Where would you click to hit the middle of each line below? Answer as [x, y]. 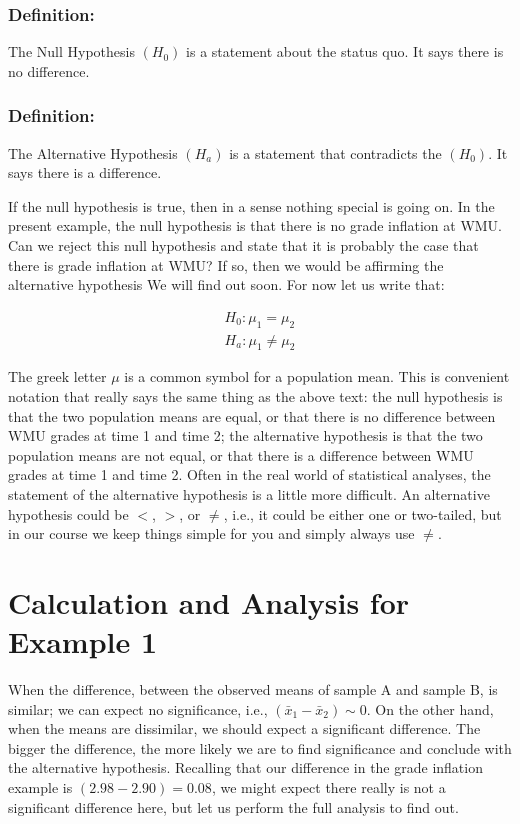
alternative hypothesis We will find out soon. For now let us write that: [226, 284]
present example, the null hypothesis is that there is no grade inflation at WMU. [255, 225]
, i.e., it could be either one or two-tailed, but [362, 513]
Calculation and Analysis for [209, 601]
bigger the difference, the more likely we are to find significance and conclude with [260, 747]
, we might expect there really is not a [328, 787]
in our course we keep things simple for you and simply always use [211, 533]
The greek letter [57, 376]
